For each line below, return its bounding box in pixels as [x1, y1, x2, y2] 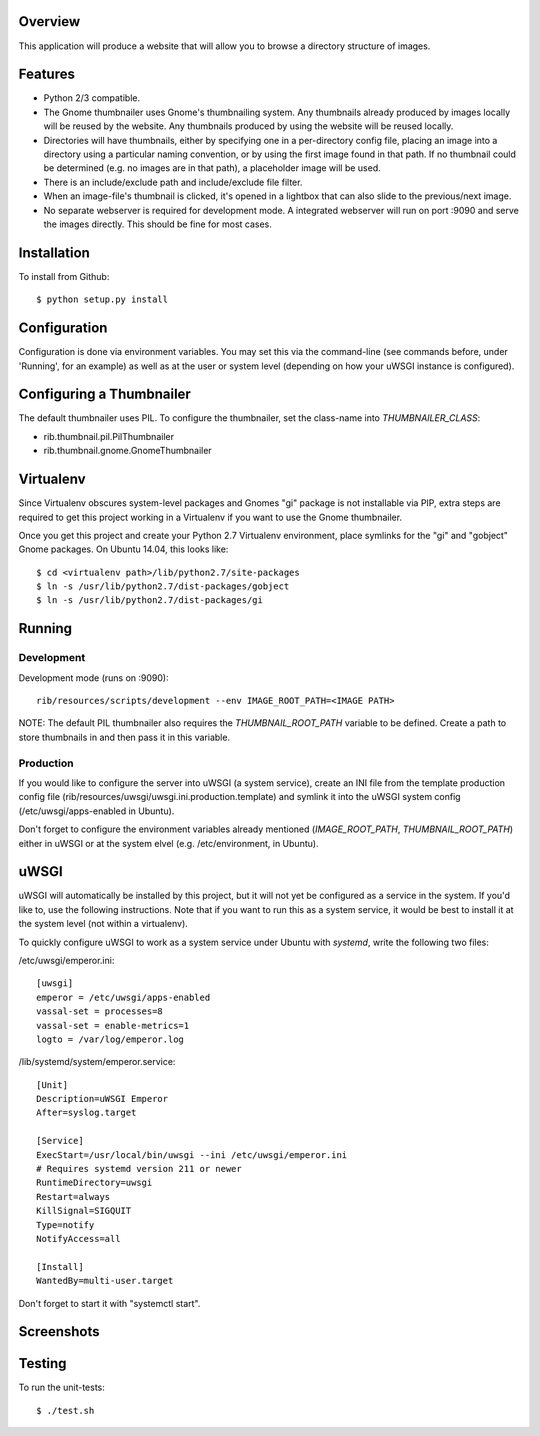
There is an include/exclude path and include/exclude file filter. [43, 176, 303, 188]
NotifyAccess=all [36, 1233, 121, 1244]
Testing [18, 1355, 67, 1372]
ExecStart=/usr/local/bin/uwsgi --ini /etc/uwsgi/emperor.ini [36, 1149, 348, 1160]
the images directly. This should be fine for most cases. [43, 218, 272, 230]
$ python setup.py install [36, 294, 169, 305]
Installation [18, 244, 90, 261]
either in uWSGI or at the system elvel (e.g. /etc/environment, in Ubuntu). [18, 837, 319, 849]
